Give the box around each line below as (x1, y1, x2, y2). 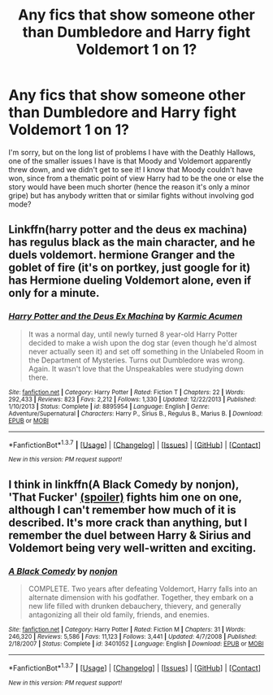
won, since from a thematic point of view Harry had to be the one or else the (8, 173, 264, 183)
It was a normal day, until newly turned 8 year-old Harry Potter (28, 329, 238, 339)
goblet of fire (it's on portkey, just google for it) (8, 261, 251, 275)
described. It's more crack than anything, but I (8, 515, 248, 529)
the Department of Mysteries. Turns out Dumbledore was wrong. (28, 355, 245, 365)
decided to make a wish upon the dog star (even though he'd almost (28, 337, 258, 347)
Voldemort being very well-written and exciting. (8, 541, 257, 554)
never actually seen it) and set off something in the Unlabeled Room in (28, 346, 264, 356)
